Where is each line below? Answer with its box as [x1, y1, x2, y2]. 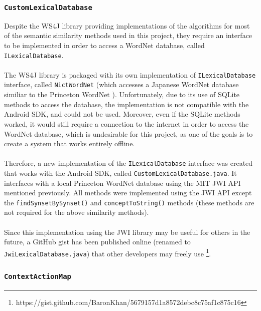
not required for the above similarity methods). [4, 207, 149, 217]
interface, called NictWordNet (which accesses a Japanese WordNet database [4, 79, 239, 90]
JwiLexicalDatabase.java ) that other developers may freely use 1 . [4, 246, 211, 258]
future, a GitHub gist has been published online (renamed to [4, 236, 191, 247]
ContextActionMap [4, 272, 71, 281]
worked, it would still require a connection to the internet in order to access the [4, 118, 249, 129]
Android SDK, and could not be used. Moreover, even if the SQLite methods [4, 109, 240, 119]
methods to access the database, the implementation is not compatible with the [4, 99, 249, 109]
